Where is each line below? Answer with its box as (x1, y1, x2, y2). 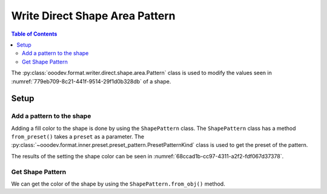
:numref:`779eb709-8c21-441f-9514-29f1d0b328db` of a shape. (11, 77, 171, 85)
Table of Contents (11, 30, 58, 37)
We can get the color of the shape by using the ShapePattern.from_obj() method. (11, 180, 225, 187)
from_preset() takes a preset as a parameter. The (11, 133, 145, 140)
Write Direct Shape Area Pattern (11, 9, 176, 22)
